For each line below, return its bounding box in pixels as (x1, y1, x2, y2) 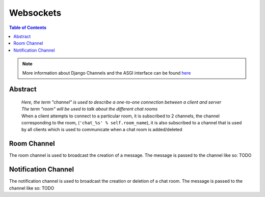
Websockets (9, 7, 61, 18)
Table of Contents (9, 25, 47, 30)
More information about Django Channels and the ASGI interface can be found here (22, 70, 191, 76)
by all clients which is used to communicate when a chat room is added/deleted (21, 127, 183, 133)
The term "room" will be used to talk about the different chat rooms (21, 106, 158, 112)
